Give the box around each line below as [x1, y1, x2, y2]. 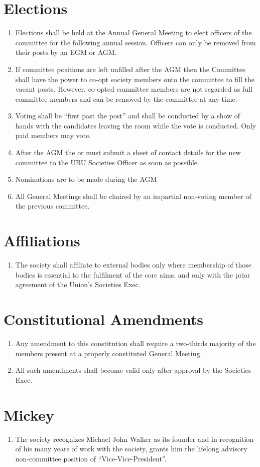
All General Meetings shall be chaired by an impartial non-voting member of [15, 190, 251, 201]
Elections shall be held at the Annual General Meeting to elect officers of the [15, 27, 252, 38]
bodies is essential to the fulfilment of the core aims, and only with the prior [15, 269, 250, 280]
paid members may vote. [15, 130, 91, 141]
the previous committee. [15, 201, 90, 211]
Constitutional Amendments [4, 309, 204, 329]
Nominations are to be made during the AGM [15, 174, 157, 184]
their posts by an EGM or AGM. [15, 47, 117, 57]
